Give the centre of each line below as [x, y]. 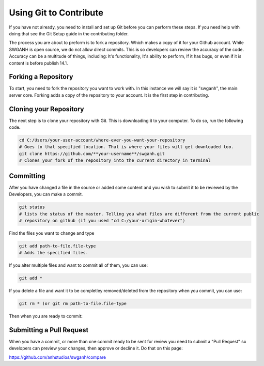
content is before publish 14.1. [39, 63]
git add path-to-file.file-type [58, 246]
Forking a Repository [41, 77]
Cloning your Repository [47, 109]
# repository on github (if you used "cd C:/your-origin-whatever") [102, 221]
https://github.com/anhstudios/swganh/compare [57, 357]
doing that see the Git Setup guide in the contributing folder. [69, 33]
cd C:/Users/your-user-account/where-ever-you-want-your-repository [102, 140]
